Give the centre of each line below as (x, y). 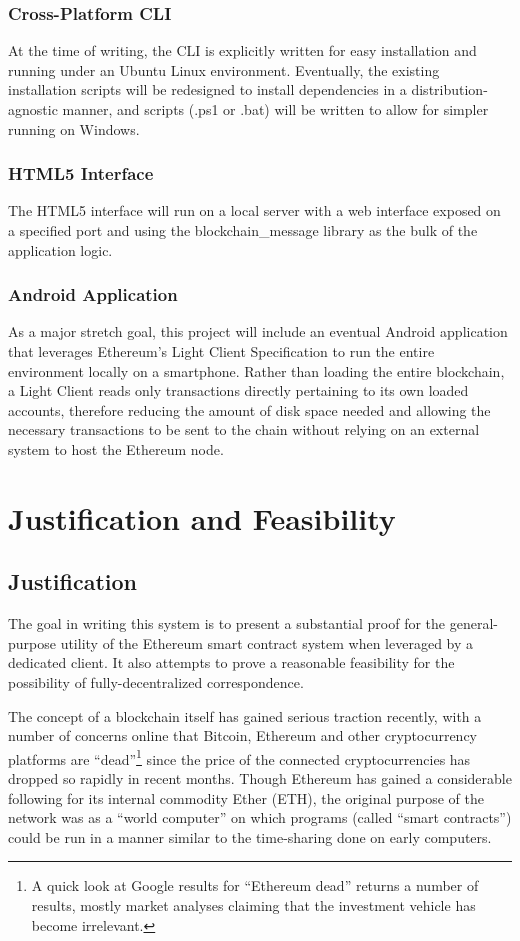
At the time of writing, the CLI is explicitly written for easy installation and (242, 50)
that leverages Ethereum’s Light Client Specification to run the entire (221, 351)
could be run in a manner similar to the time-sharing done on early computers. (250, 836)
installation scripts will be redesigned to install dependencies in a (207, 89)
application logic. (60, 249)
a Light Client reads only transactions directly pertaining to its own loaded (238, 390)
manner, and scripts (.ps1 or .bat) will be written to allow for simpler (275, 109)
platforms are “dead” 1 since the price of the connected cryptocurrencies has (239, 757)
